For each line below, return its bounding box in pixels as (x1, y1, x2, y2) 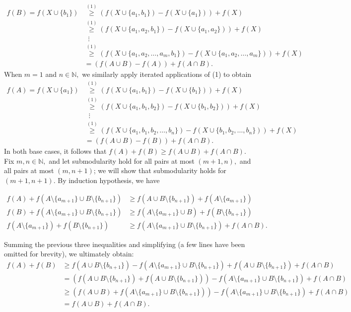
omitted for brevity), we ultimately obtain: (4, 249, 134, 259)
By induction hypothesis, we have (58, 175, 160, 185)
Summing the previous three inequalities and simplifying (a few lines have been (4, 239, 245, 249)
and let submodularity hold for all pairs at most (49, 155, 195, 166)
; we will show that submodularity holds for (93, 165, 226, 176)
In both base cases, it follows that (4, 146, 107, 156)
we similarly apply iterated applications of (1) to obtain (82, 68, 252, 79)
